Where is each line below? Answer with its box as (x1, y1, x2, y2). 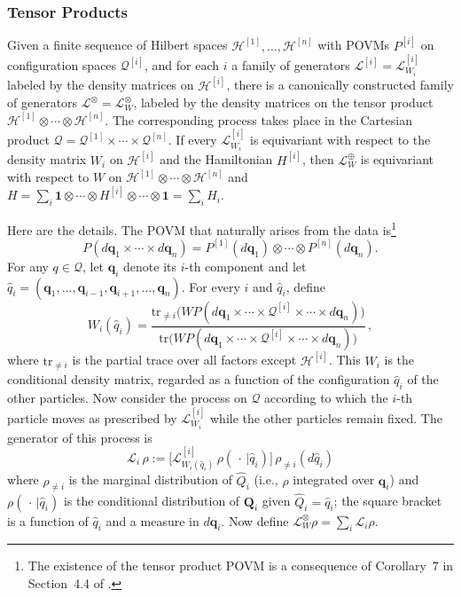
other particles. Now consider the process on (7, 389, 247, 407)
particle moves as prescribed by (7, 408, 177, 427)
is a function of (7, 511, 89, 530)
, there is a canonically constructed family (226, 75, 454, 94)
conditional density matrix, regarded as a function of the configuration (7, 370, 390, 389)
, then (301, 150, 334, 169)
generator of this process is (7, 428, 152, 446)
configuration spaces (7, 56, 117, 75)
